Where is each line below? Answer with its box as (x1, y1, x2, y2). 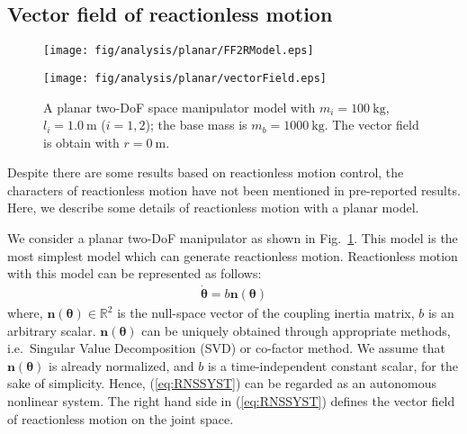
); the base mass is (145, 115, 247, 134)
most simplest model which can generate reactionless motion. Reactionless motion (7, 246, 458, 265)
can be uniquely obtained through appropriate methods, (141, 321, 451, 339)
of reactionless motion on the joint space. (7, 409, 234, 428)
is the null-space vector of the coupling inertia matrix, (117, 303, 415, 322)
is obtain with (43, 132, 120, 151)
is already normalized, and (49, 356, 194, 375)
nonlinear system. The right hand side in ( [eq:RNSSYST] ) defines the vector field (7, 392, 455, 411)
